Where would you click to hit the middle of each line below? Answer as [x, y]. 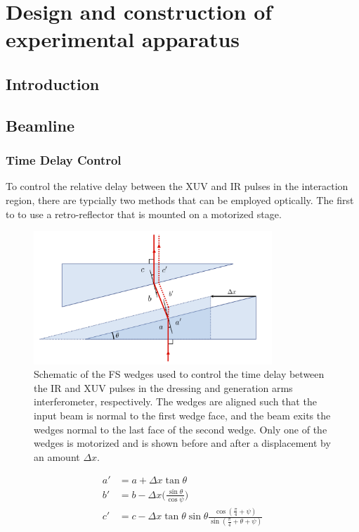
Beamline [40, 125]
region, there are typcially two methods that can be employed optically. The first [180, 199]
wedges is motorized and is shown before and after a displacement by [182, 443]
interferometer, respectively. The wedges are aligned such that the [175, 401]
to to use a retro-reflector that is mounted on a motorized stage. [144, 214]
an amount [57, 456]
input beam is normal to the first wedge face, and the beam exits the [182, 415]
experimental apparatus [123, 39]
